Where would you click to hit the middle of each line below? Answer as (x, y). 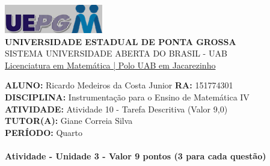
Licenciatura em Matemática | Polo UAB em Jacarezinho (110, 65)
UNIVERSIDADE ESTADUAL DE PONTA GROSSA (121, 41)
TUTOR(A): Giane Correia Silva (69, 121)
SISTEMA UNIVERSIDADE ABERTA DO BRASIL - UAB (116, 53)
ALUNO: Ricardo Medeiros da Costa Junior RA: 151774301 (119, 85)
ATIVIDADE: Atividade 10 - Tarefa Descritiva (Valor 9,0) (116, 109)
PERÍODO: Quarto (44, 132)
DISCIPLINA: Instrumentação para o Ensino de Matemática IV (127, 97)
